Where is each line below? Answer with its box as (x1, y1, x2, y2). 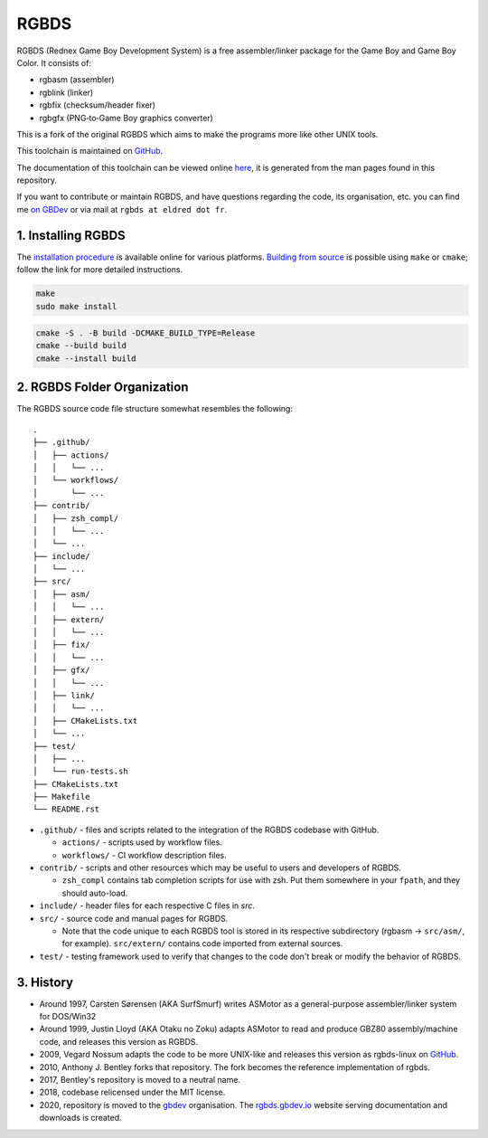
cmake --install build (35, 353, 136, 364)
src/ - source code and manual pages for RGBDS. (39, 913, 229, 924)
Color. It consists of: (16, 57, 92, 68)
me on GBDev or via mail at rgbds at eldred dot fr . (16, 204, 228, 214)
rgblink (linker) (39, 87, 94, 98)
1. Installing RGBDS (16, 227, 126, 243)
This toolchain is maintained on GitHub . (16, 146, 164, 156)
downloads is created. (39, 1113, 122, 1124)
